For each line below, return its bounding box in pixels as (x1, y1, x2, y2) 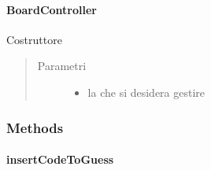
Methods (6, 117, 64, 137)
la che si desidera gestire (87, 83, 205, 100)
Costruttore (6, 31, 62, 47)
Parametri (37, 57, 87, 74)
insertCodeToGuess (6, 151, 114, 168)
